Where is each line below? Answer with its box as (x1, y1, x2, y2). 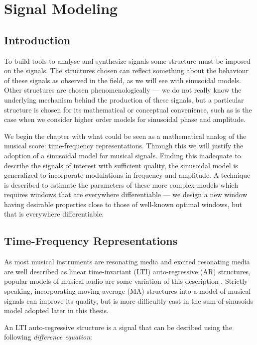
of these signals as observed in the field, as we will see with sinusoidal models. (4, 75, 241, 85)
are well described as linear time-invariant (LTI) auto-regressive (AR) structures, (4, 266, 251, 276)
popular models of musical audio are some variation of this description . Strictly (4, 276, 248, 286)
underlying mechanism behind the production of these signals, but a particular (4, 94, 244, 105)
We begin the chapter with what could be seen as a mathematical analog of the (4, 130, 247, 141)
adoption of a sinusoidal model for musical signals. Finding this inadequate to (4, 150, 241, 160)
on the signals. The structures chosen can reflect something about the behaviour (4, 65, 249, 76)
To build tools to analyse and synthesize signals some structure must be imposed (4, 55, 251, 66)
